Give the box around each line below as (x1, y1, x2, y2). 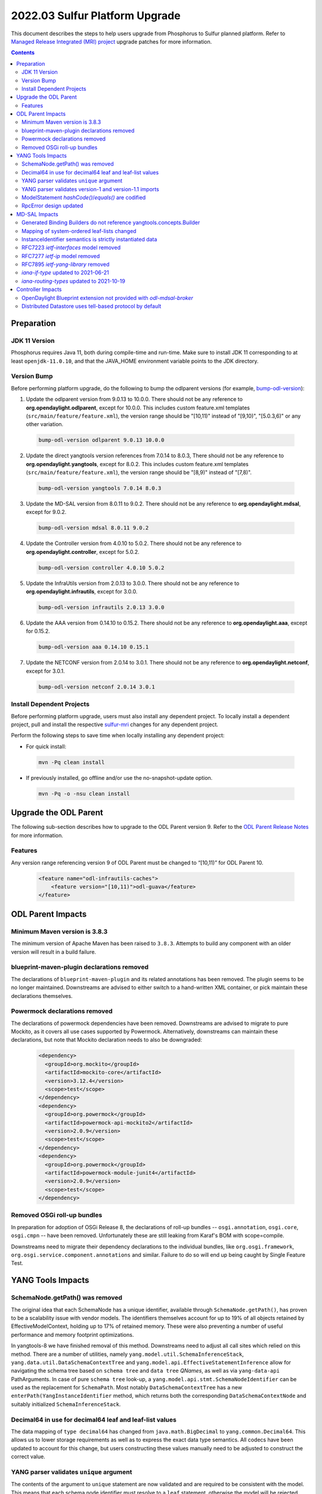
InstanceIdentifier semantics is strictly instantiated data (21, 235, 157, 243)
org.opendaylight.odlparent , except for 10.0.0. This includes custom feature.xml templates (26, 404, 250, 411)
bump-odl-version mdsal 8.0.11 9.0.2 (38, 525, 149, 531)
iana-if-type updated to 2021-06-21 (21, 269, 110, 276)
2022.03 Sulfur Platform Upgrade (11, 9, 181, 22)
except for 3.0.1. (26, 667, 65, 675)
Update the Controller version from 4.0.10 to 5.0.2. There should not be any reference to (26, 540, 241, 547)
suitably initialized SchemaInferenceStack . (11, 1400, 121, 1407)
